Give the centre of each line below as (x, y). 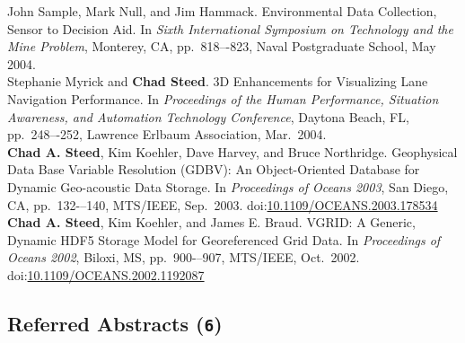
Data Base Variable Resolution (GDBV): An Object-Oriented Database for (214, 169)
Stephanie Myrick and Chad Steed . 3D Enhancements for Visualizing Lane (218, 81)
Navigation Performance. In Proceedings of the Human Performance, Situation (223, 98)
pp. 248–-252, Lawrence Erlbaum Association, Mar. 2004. (167, 134)
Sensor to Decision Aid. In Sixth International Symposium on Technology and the (230, 28)
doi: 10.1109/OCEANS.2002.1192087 (106, 274)
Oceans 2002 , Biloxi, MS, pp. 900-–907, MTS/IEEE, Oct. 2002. (184, 257)
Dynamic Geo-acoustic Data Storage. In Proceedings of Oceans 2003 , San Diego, (228, 186)
